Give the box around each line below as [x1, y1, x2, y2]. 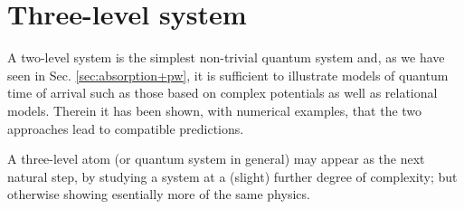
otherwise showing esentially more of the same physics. [7, 185, 310, 204]
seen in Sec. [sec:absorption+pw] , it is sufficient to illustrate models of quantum [7, 65, 449, 84]
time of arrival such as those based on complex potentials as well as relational [7, 83, 438, 102]
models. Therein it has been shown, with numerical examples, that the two [7, 100, 422, 119]
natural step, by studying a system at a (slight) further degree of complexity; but [7, 166, 458, 185]
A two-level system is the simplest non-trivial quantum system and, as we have [7, 48, 445, 67]
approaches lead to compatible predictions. [7, 119, 244, 138]
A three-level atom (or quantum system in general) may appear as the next [7, 149, 425, 168]
